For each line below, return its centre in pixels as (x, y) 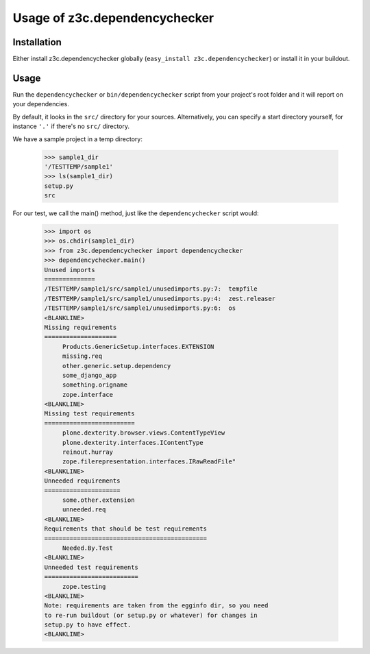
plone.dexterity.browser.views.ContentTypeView (144, 433)
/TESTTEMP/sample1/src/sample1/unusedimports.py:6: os (140, 308)
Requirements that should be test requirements (125, 529)
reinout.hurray (87, 452)
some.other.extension (98, 500)
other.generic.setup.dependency (116, 366)
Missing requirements (81, 327)
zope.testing (84, 586)
